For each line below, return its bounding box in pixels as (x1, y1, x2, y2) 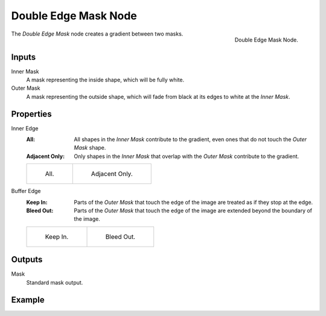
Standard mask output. (26, 279, 83, 286)
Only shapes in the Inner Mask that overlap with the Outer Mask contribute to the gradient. (74, 153, 299, 160)
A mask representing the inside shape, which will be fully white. (26, 76, 185, 84)
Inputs (11, 52, 36, 62)
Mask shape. (74, 144, 106, 151)
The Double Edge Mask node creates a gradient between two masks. (11, 30, 184, 37)
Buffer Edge (11, 188, 41, 195)
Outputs (11, 254, 43, 265)
